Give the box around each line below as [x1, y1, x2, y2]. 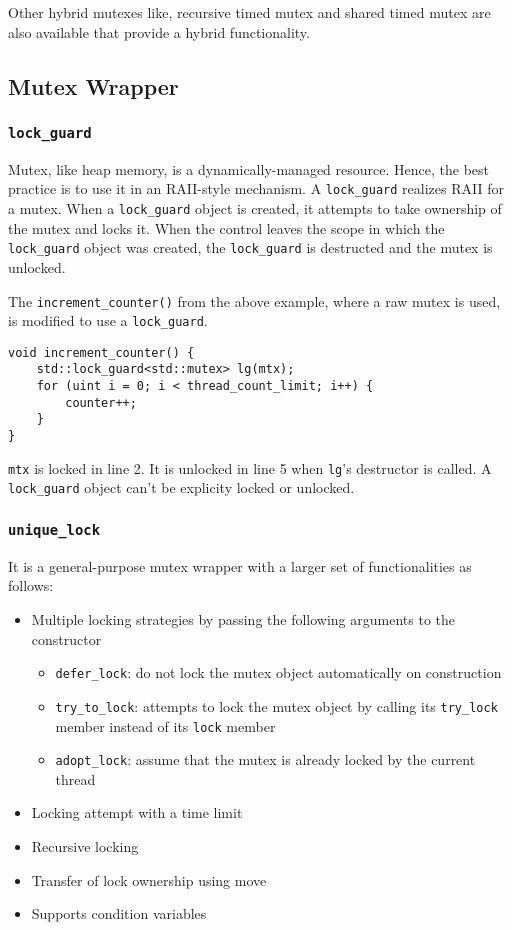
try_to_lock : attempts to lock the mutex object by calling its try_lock [55, 695, 498, 716]
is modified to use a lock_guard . [8, 310, 208, 331]
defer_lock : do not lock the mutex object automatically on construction [55, 662, 502, 683]
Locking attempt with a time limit [31, 802, 243, 823]
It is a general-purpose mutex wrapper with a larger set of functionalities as [8, 555, 472, 576]
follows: [8, 575, 54, 596]
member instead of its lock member [55, 715, 276, 736]
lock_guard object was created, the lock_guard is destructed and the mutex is [8, 237, 493, 258]
